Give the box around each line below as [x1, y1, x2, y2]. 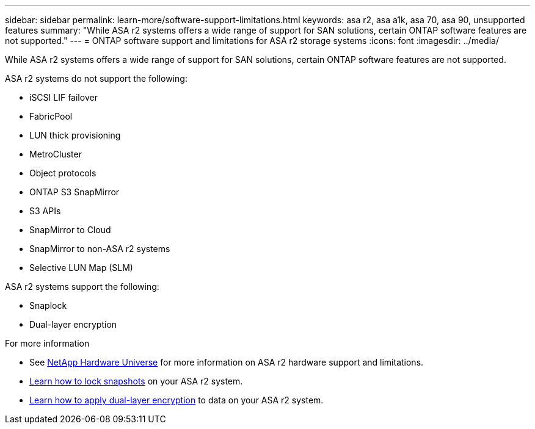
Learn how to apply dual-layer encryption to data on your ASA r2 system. [29, 395, 324, 405]
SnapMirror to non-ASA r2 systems [29, 243, 170, 254]
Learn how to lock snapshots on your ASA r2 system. [29, 376, 243, 386]
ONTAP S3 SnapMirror [29, 187, 120, 197]
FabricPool [29, 111, 73, 121]
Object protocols [29, 168, 96, 178]
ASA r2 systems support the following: [5, 281, 159, 292]
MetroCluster [29, 149, 82, 159]
